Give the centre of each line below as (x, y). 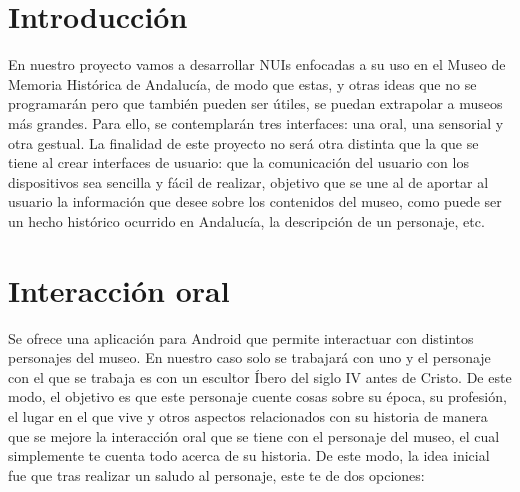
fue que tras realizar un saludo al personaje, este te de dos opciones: (216, 474)
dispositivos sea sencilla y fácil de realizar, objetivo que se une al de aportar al (248, 181)
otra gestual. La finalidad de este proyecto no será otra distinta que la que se (243, 142)
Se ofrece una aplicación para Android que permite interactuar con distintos (241, 337)
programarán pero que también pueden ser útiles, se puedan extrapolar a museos (255, 103)
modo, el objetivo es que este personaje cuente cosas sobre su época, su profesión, (257, 396)
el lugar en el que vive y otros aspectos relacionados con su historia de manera (248, 415)
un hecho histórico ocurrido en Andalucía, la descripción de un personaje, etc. (246, 220)
